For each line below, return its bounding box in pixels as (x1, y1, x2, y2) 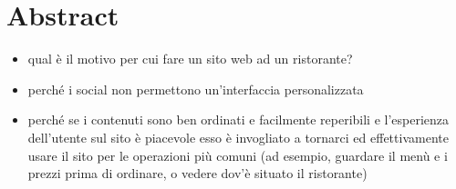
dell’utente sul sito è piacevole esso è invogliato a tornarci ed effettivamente (27, 127, 449, 146)
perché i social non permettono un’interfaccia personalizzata (27, 79, 364, 98)
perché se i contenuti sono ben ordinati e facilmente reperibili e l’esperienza (27, 110, 450, 129)
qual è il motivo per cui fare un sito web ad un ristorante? (27, 49, 353, 68)
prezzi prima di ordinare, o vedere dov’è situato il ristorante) (27, 164, 368, 183)
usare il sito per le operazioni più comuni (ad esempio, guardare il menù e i (27, 145, 448, 164)
